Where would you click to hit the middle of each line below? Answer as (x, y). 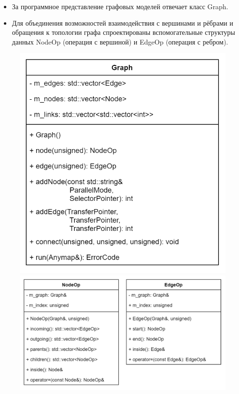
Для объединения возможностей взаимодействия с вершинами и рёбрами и (122, 23)
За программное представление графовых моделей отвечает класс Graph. (120, 6)
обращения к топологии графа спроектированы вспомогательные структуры (123, 32)
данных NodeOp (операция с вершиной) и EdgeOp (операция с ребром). (120, 41)
